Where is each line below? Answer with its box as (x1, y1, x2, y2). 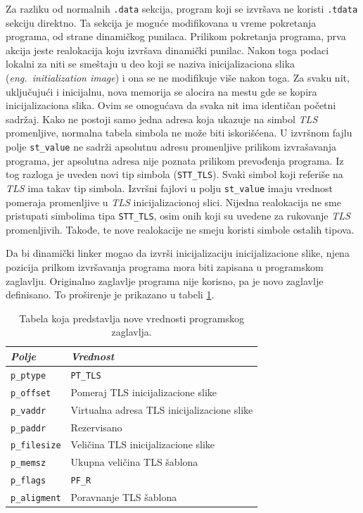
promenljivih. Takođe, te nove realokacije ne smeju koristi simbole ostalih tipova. (6, 222, 355, 236)
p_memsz (11, 458, 46, 469)
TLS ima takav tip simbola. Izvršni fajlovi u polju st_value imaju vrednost (6, 180, 333, 195)
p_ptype (11, 370, 46, 381)
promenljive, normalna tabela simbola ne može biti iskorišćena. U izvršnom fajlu (6, 125, 352, 140)
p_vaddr (11, 405, 46, 416)
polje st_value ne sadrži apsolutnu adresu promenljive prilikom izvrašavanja (6, 139, 337, 153)
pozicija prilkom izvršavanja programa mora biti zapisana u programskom (6, 260, 324, 274)
